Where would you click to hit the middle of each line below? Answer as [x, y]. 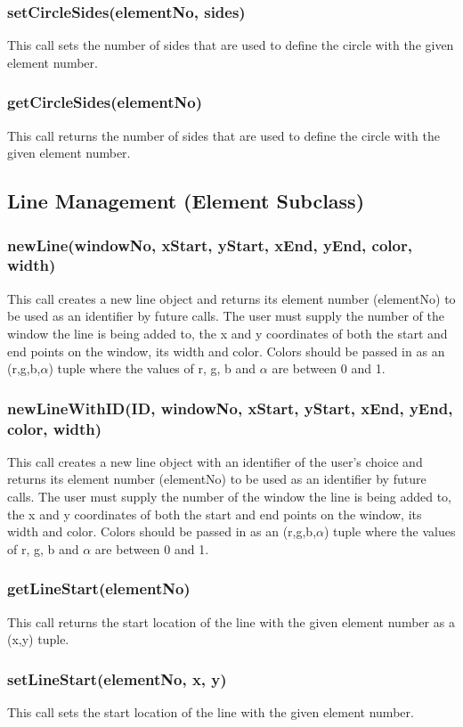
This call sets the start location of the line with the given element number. [211, 712]
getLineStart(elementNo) [99, 588]
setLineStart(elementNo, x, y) [117, 678]
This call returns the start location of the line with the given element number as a [231, 621]
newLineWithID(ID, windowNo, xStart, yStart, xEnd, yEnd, [230, 408]
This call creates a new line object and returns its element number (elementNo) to [231, 298]
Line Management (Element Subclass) [186, 201]
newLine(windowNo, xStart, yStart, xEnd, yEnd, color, [210, 245]
